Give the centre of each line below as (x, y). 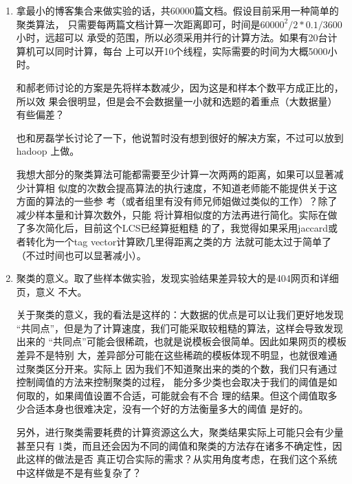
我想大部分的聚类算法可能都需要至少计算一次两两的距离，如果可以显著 (175, 174)
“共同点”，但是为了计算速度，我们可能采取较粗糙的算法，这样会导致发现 (180, 328)
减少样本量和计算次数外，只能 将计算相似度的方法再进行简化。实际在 (172, 214)
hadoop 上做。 (48, 151)
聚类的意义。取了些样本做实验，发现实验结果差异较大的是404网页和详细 (177, 278)
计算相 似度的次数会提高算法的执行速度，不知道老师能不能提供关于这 (181, 187)
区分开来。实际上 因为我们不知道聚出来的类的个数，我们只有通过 (191, 368)
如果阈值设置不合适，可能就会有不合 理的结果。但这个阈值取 (191, 395)
